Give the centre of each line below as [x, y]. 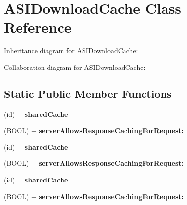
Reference [38, 27]
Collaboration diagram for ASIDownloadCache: [75, 67]
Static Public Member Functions [88, 93]
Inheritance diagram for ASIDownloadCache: [71, 51]
